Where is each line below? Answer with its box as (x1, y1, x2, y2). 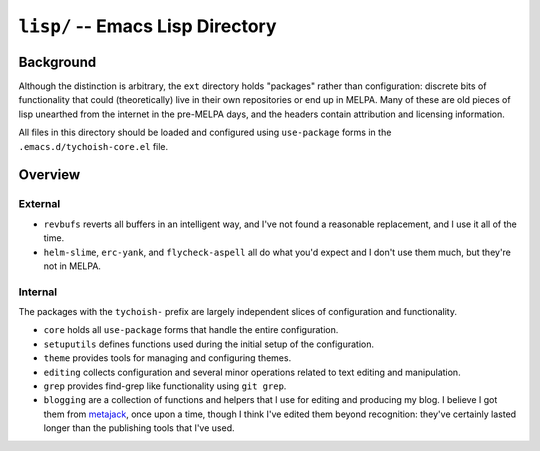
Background (18, 53, 97, 70)
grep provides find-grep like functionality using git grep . (43, 380, 287, 392)
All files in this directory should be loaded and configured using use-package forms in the (18, 126, 392, 139)
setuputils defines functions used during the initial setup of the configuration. (43, 338, 375, 350)
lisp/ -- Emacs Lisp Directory (18, 15, 277, 37)
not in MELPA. (43, 260, 102, 272)
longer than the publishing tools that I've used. (43, 422, 235, 434)
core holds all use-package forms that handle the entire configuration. (43, 324, 339, 336)
